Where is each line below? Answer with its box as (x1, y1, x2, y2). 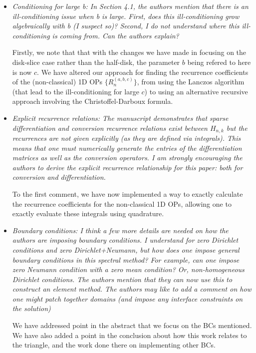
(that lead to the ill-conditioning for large (12, 86, 139, 96)
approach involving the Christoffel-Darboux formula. (12, 96, 173, 106)
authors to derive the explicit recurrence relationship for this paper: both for (12, 162, 243, 172)
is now (12, 66, 32, 77)
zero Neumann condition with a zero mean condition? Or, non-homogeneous (12, 264, 245, 275)
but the (226, 122, 248, 133)
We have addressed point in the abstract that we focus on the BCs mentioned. (12, 320, 252, 331)
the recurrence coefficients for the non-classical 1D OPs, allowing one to (12, 198, 232, 209)
